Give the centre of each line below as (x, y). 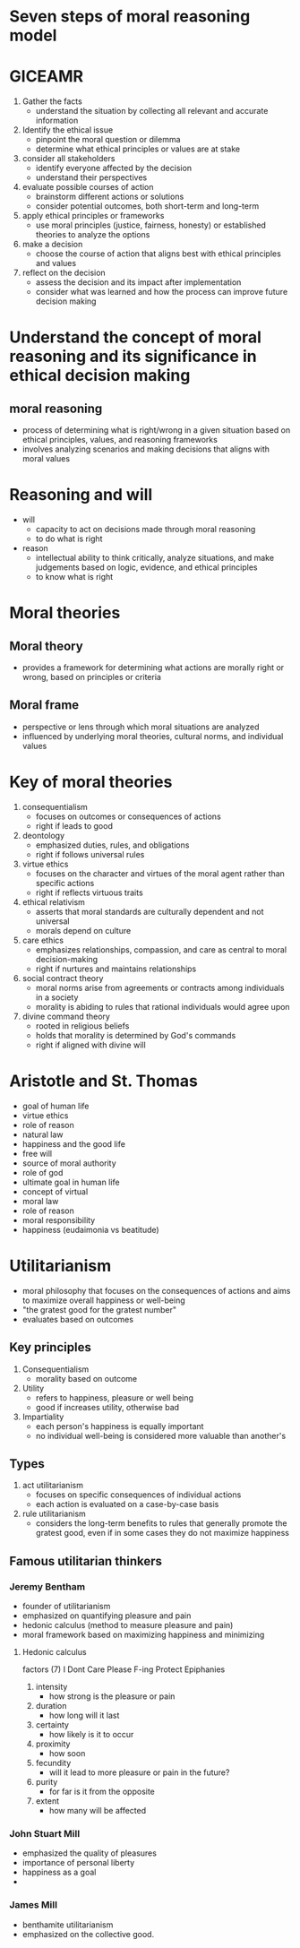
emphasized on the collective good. (88, 1934)
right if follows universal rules (90, 854)
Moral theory (46, 646)
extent (47, 1801)
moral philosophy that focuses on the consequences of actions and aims (156, 1290)
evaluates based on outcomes (78, 1319)
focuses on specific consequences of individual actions (138, 1495)
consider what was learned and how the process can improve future (162, 292)
